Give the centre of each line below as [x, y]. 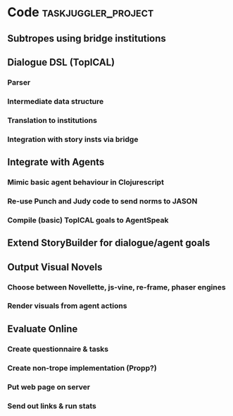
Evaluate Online [43, 329]
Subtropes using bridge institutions [87, 38]
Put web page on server [49, 387]
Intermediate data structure [56, 101]
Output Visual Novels [55, 267]
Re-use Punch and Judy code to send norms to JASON [102, 201]
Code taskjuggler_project [81, 12]
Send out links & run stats [52, 405]
